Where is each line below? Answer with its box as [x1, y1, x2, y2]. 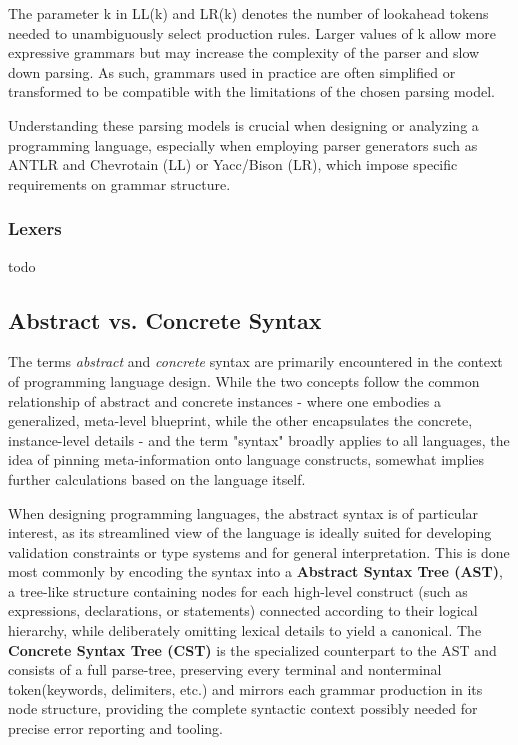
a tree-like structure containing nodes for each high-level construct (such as [8, 580, 468, 601]
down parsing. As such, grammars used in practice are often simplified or [8, 61, 456, 82]
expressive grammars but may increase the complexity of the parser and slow [8, 42, 480, 63]
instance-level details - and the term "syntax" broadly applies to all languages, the [8, 429, 510, 450]
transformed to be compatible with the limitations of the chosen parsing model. [8, 81, 495, 102]
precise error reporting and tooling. [8, 718, 224, 739]
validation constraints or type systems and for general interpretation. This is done [8, 541, 510, 562]
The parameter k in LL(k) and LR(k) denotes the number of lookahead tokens [8, 3, 489, 23]
